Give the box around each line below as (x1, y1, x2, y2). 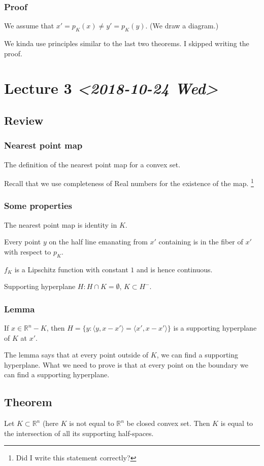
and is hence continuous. (137, 264, 213, 274)
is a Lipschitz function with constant (14, 264, 128, 274)
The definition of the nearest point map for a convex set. (4, 159, 181, 169)
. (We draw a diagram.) (145, 20, 219, 31)
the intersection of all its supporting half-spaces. (4, 427, 154, 438)
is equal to (220, 418, 253, 428)
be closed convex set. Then (126, 418, 210, 428)
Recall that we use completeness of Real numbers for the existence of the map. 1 (4, 176, 254, 188)
